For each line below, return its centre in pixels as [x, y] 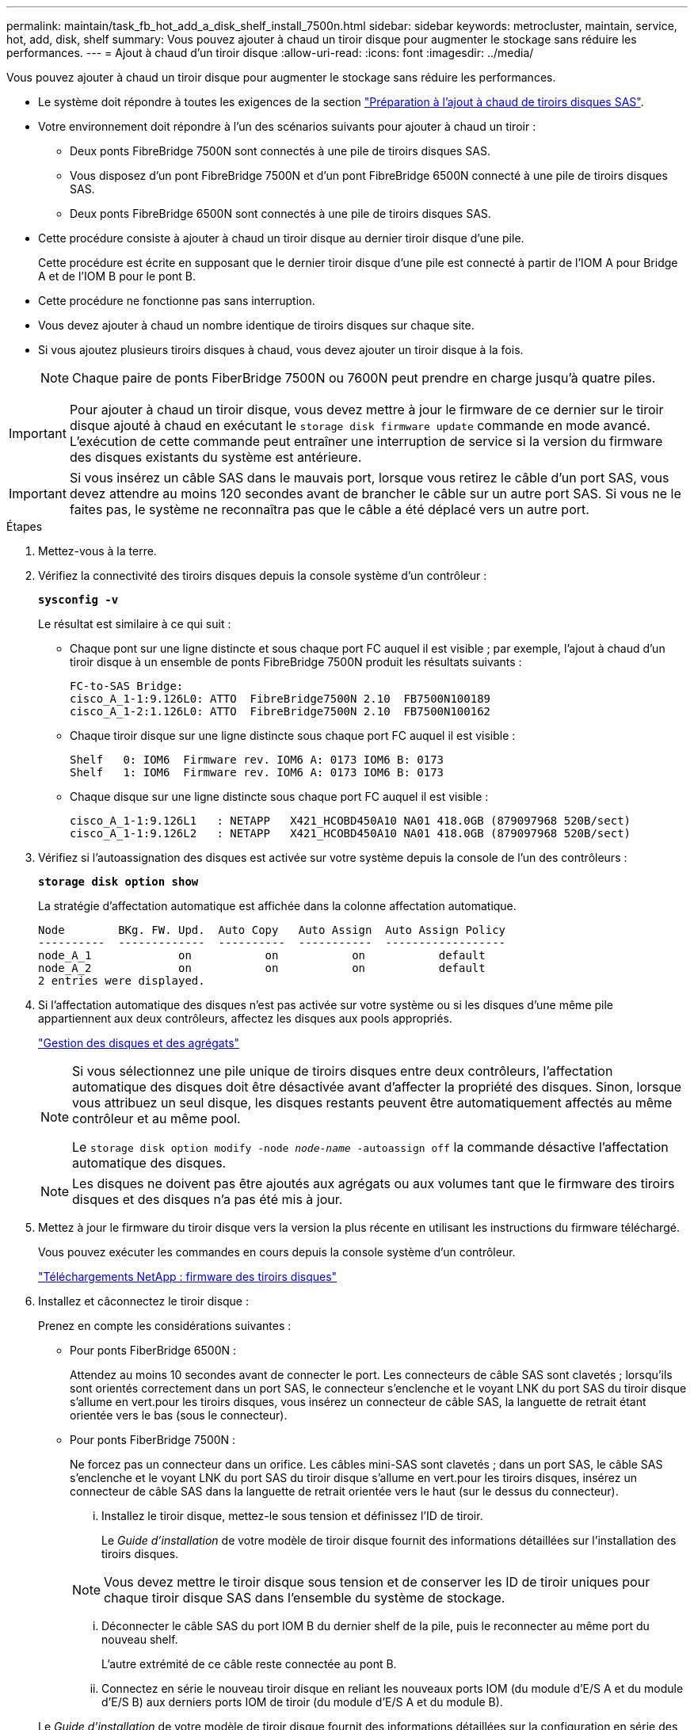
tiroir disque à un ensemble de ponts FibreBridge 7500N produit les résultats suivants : [296, 662]
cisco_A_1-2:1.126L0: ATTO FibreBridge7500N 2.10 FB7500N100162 [280, 711]
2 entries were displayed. [122, 981]
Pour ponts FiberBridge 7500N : [153, 1440]
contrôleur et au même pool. [156, 1118]
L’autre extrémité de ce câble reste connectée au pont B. [249, 1664]
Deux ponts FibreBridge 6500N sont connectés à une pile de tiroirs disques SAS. [280, 213]
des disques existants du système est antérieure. [215, 457]
